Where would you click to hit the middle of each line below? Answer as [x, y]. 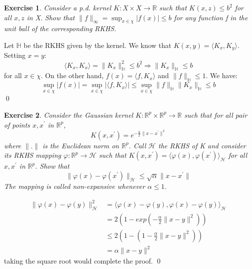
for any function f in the [211, 17]
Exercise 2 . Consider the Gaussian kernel [69, 114]
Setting [15, 55]
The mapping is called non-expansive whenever [75, 186]
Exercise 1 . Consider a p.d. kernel [58, 7]
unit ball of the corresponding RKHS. [60, 28]
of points [17, 124]
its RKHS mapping [33, 155]
